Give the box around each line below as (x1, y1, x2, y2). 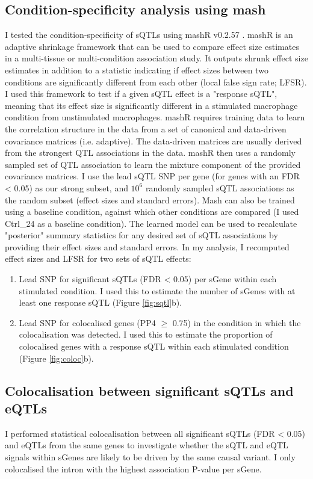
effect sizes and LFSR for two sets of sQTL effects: (5, 252, 191, 265)
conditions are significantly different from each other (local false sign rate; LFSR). (5, 75, 307, 88)
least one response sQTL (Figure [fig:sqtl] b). (19, 296, 182, 309)
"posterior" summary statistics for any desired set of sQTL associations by (5, 229, 278, 241)
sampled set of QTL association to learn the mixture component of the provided (5, 158, 301, 170)
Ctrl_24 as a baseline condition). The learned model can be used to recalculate (5, 217, 297, 229)
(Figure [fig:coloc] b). (19, 351, 94, 364)
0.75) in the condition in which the (172, 316, 301, 329)
